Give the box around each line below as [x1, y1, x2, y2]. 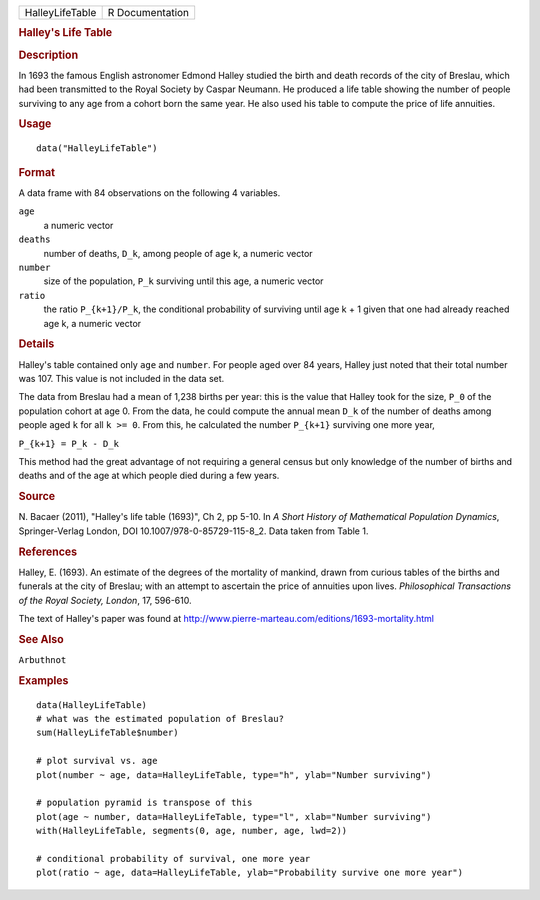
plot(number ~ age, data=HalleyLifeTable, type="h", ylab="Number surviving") [36, 769, 432, 780]
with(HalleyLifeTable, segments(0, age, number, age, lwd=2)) [36, 825, 348, 837]
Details [18, 337, 55, 351]
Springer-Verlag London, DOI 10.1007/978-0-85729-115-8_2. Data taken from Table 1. [18, 525, 369, 537]
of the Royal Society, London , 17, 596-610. [18, 594, 192, 606]
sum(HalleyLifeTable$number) [36, 727, 179, 739]
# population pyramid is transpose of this [36, 797, 253, 809]
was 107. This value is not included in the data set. [18, 372, 225, 384]
